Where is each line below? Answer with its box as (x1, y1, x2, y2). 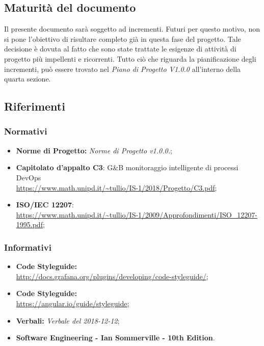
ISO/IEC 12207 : (16, 199, 74, 210)
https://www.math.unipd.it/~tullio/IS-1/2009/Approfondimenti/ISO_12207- (16, 209, 257, 220)
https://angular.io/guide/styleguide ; (16, 298, 129, 308)
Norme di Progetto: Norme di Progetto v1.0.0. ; (16, 145, 172, 155)
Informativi (4, 241, 51, 253)
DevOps (16, 172, 41, 182)
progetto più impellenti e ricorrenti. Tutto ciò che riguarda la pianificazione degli (4, 53, 256, 64)
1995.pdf (16, 219, 43, 230)
